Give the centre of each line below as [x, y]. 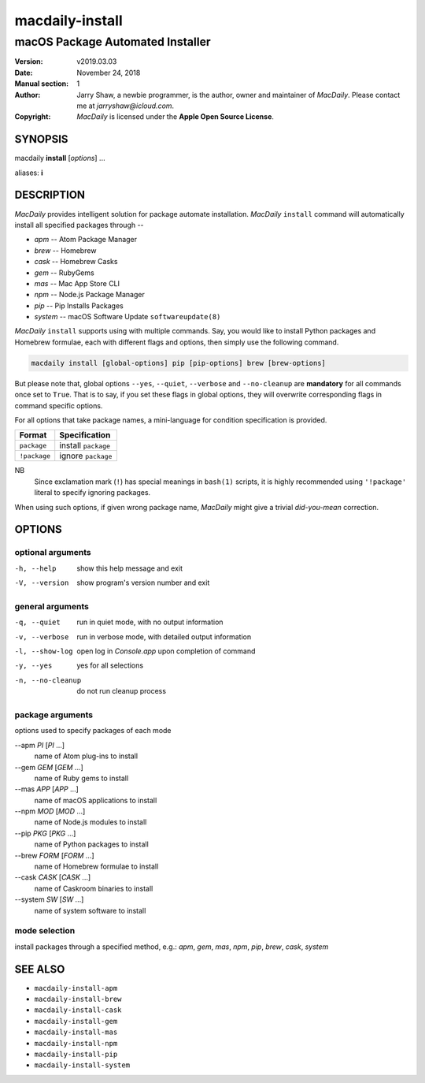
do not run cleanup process [122, 691]
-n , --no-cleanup [48, 680]
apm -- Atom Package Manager [86, 240]
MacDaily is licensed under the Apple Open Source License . [176, 117]
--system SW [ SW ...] [49, 899]
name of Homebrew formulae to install [96, 866]
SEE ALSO [40, 969]
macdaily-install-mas [76, 1032]
